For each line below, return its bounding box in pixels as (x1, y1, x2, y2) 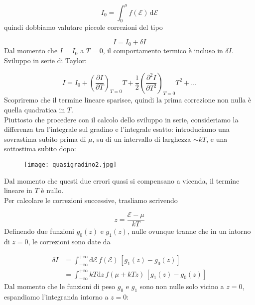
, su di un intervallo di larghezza (92, 133, 191, 144)
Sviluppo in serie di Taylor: (4, 55, 87, 65)
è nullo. (41, 185, 64, 196)
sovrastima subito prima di (4, 133, 86, 144)
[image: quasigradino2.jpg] (24, 161, 117, 168)
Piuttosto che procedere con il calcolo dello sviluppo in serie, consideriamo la (4, 114, 239, 124)
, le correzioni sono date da (28, 236, 111, 247)
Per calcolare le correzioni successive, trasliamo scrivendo (4, 195, 178, 205)
